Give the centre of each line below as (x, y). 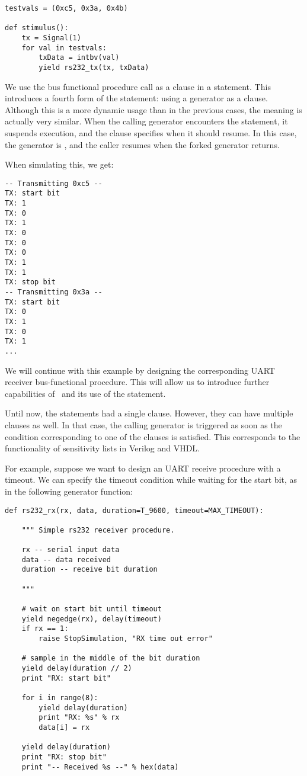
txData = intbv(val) (79, 58)
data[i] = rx (64, 727)
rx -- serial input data (71, 550)
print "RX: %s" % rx (79, 718)
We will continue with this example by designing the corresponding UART (140, 370)
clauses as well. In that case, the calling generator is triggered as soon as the (143, 424)
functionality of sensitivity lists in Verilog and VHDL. (102, 448)
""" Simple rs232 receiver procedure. (98, 530)
